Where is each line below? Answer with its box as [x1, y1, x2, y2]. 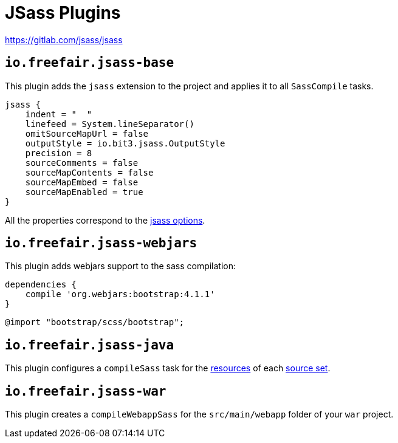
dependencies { [5, 280, 77, 290]
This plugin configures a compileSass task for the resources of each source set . [5, 363, 331, 374]
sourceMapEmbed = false [25, 177, 139, 187]
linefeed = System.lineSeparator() [25, 118, 194, 129]
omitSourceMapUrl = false [25, 128, 149, 139]
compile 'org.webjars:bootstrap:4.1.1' [25, 289, 215, 300]
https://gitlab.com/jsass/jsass [5, 34, 123, 45]
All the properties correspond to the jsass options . [5, 215, 205, 225]
